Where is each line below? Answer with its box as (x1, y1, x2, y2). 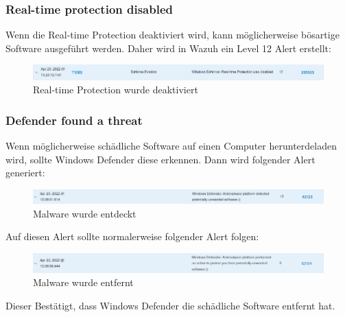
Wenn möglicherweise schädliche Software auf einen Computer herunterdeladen (5, 138, 337, 152)
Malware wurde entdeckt (33, 206, 136, 220)
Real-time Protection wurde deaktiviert (33, 82, 198, 97)
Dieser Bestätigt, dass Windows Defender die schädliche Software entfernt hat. (5, 298, 335, 313)
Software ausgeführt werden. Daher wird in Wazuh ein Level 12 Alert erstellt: (5, 40, 331, 55)
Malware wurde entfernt (33, 275, 134, 290)
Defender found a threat (5, 111, 143, 128)
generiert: (5, 165, 45, 180)
